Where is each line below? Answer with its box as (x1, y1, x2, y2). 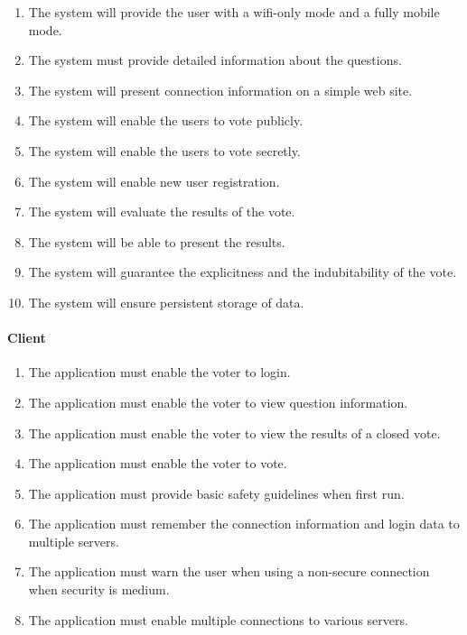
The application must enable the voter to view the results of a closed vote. (28, 423, 441, 442)
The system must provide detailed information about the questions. (28, 51, 402, 69)
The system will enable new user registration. (28, 171, 280, 190)
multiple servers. (28, 531, 119, 550)
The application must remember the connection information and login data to (28, 514, 460, 533)
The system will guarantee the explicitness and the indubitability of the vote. (28, 262, 457, 281)
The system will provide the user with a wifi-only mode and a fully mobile (28, 3, 440, 21)
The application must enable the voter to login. (28, 363, 291, 382)
